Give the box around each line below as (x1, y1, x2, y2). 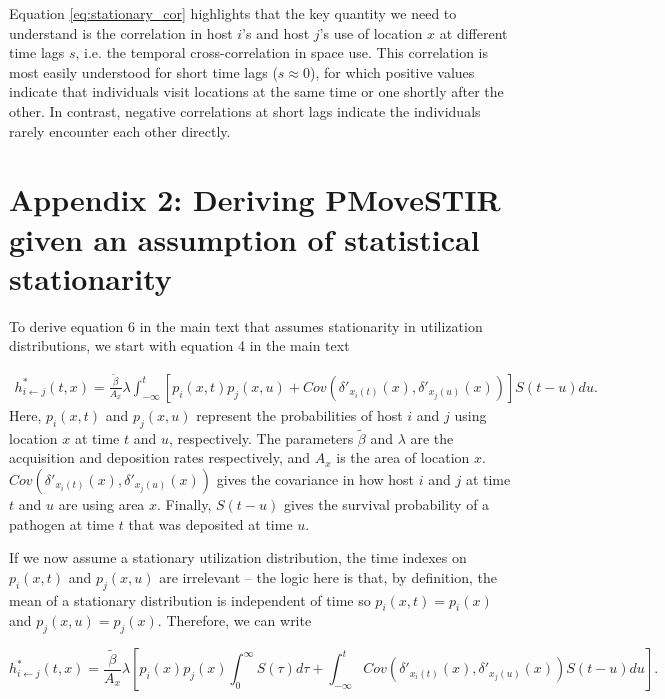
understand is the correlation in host (9, 22, 233, 43)
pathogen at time (9, 513, 114, 534)
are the (410, 427, 454, 448)
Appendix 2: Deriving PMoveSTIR (9, 179, 501, 220)
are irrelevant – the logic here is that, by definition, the (159, 566, 497, 587)
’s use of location (319, 22, 423, 43)
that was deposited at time (128, 513, 293, 534)
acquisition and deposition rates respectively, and (9, 447, 311, 468)
